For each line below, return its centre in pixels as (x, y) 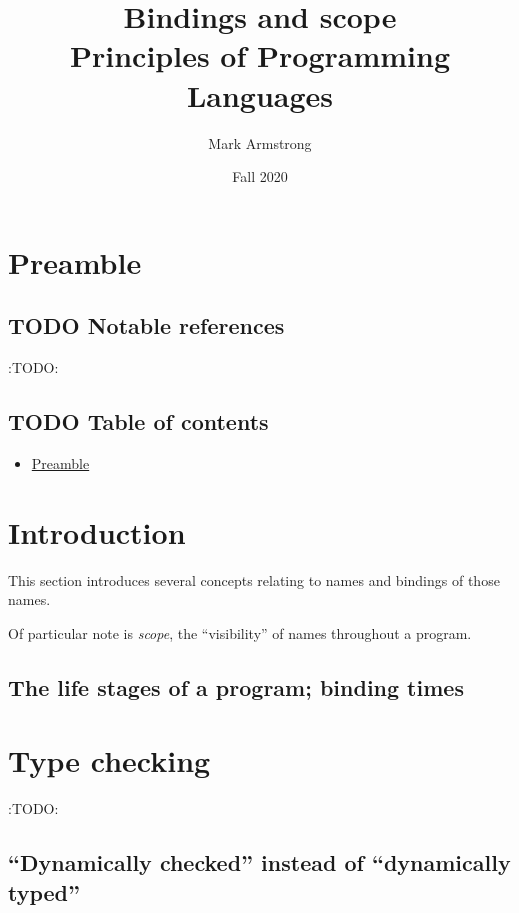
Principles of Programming (260, 55)
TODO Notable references (146, 325)
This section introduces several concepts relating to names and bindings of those (254, 579)
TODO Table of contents (138, 421)
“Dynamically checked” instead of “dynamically (259, 862)
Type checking (109, 760)
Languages (260, 94)
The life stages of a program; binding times (236, 686)
